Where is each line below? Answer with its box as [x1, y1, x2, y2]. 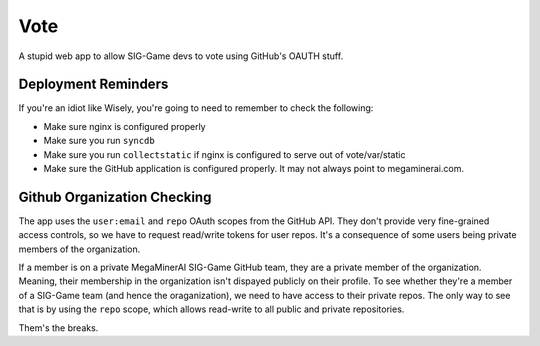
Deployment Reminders [18, 76, 169, 93]
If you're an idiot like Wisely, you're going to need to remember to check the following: [18, 102, 374, 114]
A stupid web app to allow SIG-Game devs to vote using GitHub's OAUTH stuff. [18, 50, 344, 62]
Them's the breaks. [18, 321, 99, 334]
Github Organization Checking [18, 188, 212, 205]
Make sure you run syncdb [43, 135, 155, 147]
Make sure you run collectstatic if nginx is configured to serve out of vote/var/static [43, 148, 406, 160]
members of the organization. [18, 243, 141, 255]
